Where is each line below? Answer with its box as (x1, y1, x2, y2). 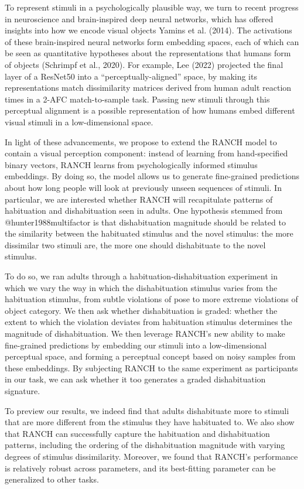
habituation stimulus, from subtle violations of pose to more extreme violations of (5, 293, 298, 305)
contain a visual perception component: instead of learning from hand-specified (5, 147, 288, 159)
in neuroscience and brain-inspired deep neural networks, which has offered (5, 12, 274, 25)
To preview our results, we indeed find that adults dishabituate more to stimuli (5, 404, 289, 416)
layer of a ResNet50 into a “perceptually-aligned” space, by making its (5, 70, 257, 82)
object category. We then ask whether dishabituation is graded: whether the (5, 304, 278, 316)
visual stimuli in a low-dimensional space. (5, 115, 153, 128)
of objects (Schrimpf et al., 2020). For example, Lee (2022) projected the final (5, 58, 283, 70)
